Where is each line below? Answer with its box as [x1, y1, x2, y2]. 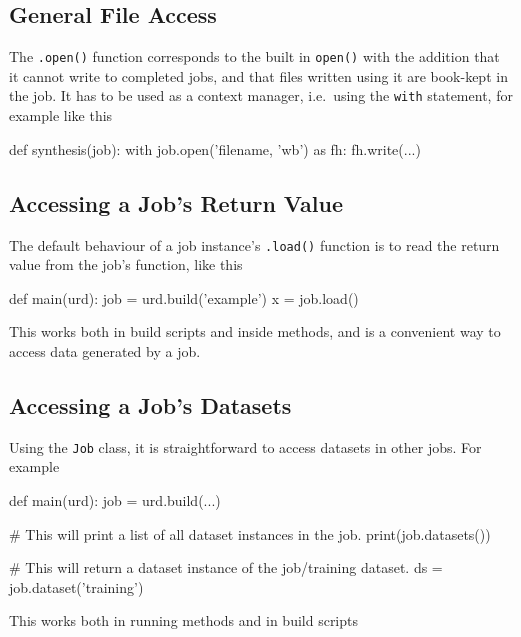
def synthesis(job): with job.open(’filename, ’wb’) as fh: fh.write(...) [9, 138, 421, 159]
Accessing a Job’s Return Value [9, 187, 344, 218]
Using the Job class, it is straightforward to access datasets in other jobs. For [9, 436, 482, 457]
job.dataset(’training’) [9, 576, 144, 597]
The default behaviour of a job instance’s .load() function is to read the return [9, 234, 500, 255]
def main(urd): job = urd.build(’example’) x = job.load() [9, 287, 359, 308]
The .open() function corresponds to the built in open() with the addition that [9, 46, 500, 67]
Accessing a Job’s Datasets [9, 389, 292, 420]
